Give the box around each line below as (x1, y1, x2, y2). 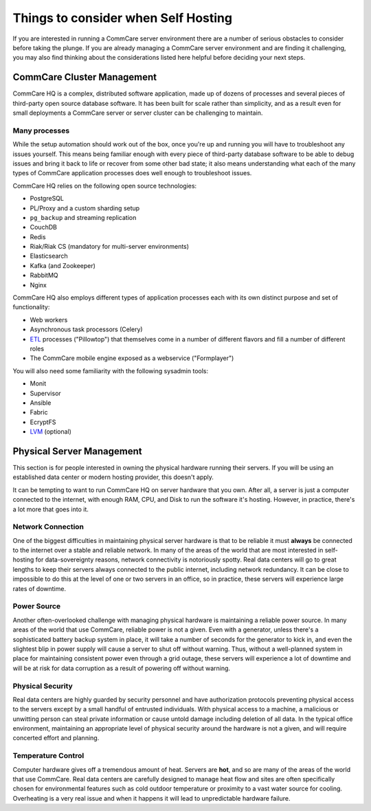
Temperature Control (12, 751, 85, 761)
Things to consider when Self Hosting (12, 10, 233, 25)
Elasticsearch (30, 252, 68, 260)
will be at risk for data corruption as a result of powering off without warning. (12, 664, 230, 672)
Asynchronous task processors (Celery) (30, 325, 144, 333)
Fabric (30, 408, 48, 416)
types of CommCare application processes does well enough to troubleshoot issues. (12, 169, 252, 177)
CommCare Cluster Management (12, 71, 157, 83)
